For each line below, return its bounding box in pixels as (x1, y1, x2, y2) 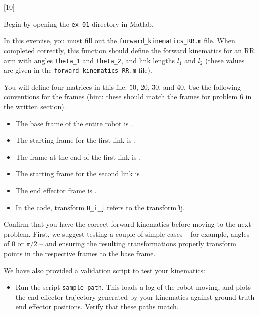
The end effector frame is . (15, 185, 97, 195)
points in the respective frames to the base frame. (4, 248, 156, 258)
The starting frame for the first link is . (15, 135, 136, 145)
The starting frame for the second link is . (15, 168, 144, 179)
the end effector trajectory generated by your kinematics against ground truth (15, 291, 255, 302)
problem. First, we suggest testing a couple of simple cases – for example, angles (4, 228, 250, 239)
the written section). (4, 101, 66, 111)
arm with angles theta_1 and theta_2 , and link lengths (4, 55, 175, 65)
